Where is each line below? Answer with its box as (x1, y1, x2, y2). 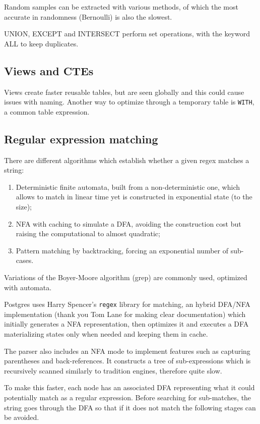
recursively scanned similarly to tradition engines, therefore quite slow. (4, 365, 222, 376)
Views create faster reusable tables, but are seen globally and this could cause (4, 86, 244, 97)
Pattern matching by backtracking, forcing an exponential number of (16, 245, 228, 255)
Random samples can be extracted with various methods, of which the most (4, 2, 238, 12)
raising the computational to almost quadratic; (16, 228, 160, 239)
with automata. (4, 282, 52, 292)
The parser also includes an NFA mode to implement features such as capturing (4, 345, 250, 356)
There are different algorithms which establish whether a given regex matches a (4, 154, 249, 165)
